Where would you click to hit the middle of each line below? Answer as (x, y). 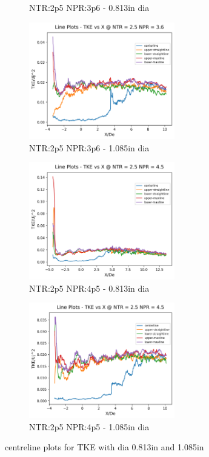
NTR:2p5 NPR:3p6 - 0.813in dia (89, 7)
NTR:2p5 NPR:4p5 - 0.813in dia (89, 288)
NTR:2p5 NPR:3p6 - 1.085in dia (89, 147)
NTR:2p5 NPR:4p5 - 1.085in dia (89, 426)
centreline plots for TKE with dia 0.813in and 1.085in (104, 447)
